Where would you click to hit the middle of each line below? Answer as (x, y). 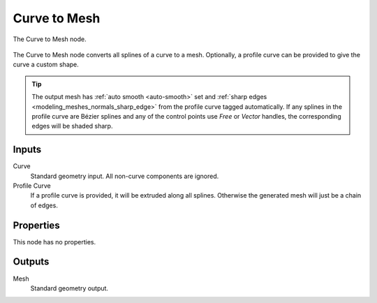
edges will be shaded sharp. (72, 126)
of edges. (44, 205)
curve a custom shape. (46, 65)
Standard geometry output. (69, 288)
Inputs (27, 150)
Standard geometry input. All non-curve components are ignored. (125, 176)
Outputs (31, 262)
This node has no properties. (54, 242)
